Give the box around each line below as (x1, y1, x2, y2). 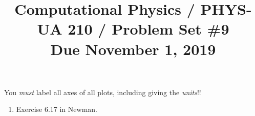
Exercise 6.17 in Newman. (16, 104, 97, 114)
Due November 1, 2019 (50, 38, 216, 59)
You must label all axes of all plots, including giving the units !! (4, 86, 201, 97)
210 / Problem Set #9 (68, 18, 229, 39)
